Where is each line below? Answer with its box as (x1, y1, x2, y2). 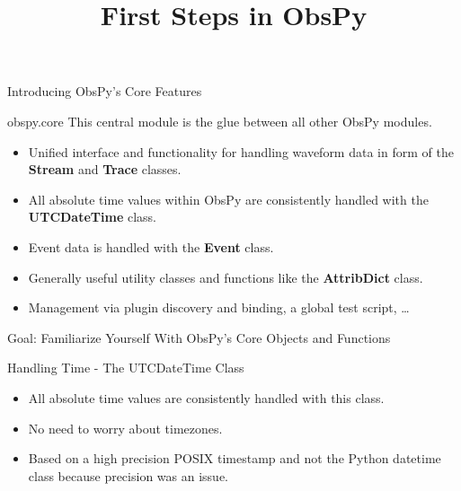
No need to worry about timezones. (28, 418, 223, 437)
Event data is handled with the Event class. (28, 237, 274, 256)
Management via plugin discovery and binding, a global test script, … (28, 298, 410, 317)
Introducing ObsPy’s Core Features (7, 82, 202, 101)
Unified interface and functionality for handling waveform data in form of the (28, 142, 454, 161)
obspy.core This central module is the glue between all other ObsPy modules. (7, 111, 432, 130)
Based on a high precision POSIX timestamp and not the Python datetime (28, 449, 441, 468)
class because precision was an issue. (28, 466, 228, 485)
